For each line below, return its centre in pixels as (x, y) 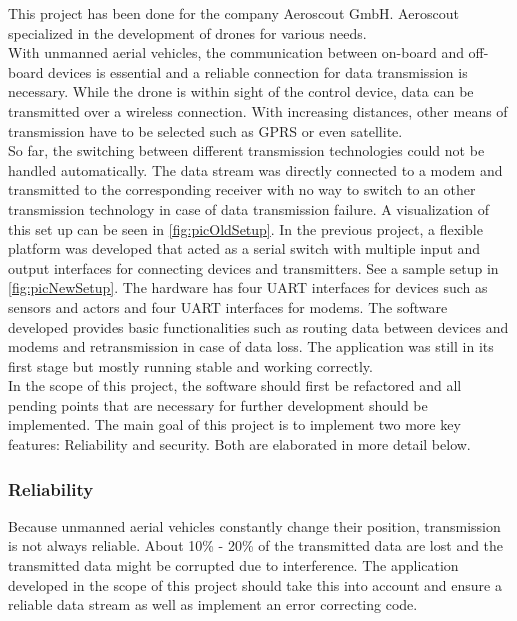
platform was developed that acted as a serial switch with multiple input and (244, 248)
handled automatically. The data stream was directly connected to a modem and (255, 169)
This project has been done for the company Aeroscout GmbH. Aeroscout (233, 13)
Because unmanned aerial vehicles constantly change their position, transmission (254, 525)
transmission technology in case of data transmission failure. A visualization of (249, 208)
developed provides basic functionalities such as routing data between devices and (258, 326)
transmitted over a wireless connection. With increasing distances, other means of (258, 110)
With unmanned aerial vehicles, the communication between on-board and (236, 52)
